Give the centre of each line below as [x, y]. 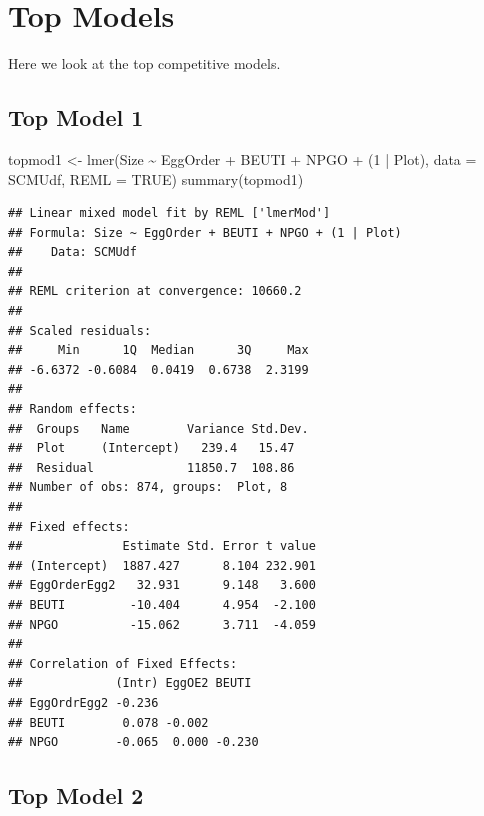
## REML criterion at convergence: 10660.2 [155, 291]
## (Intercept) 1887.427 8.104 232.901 [162, 565]
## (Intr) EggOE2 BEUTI [130, 683]
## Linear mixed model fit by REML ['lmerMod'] [169, 213]
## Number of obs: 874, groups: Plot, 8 [148, 487]
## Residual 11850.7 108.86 [151, 467]
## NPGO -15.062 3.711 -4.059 [162, 624]
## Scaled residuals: [80, 330]
